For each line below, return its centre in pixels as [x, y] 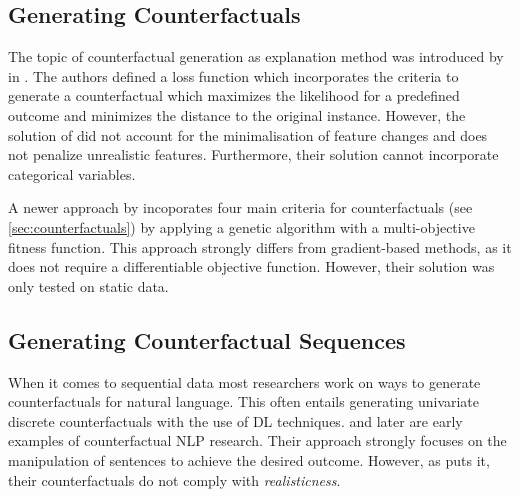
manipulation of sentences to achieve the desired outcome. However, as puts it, [249, 459]
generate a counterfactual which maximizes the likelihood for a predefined [234, 95]
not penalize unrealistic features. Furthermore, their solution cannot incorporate [253, 154]
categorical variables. [72, 173]
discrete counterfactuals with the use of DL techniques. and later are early [235, 420]
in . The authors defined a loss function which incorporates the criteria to [233, 75]
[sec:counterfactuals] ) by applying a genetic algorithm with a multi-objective [241, 226]
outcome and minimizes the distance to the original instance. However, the [237, 114]
